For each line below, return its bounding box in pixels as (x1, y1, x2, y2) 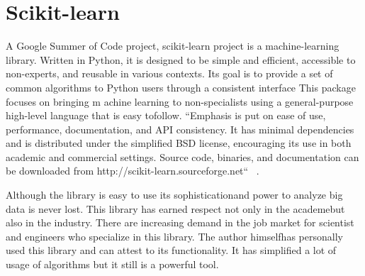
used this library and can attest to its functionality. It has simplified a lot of (6, 243, 337, 258)
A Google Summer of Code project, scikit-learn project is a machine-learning (6, 38, 339, 53)
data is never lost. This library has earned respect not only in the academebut (6, 201, 345, 216)
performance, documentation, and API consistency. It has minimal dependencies (6, 121, 354, 136)
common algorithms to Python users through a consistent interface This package (6, 79, 356, 94)
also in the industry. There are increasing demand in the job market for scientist (6, 215, 354, 230)
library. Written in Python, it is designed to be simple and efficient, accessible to (6, 52, 356, 67)
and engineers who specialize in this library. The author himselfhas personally (6, 228, 343, 243)
